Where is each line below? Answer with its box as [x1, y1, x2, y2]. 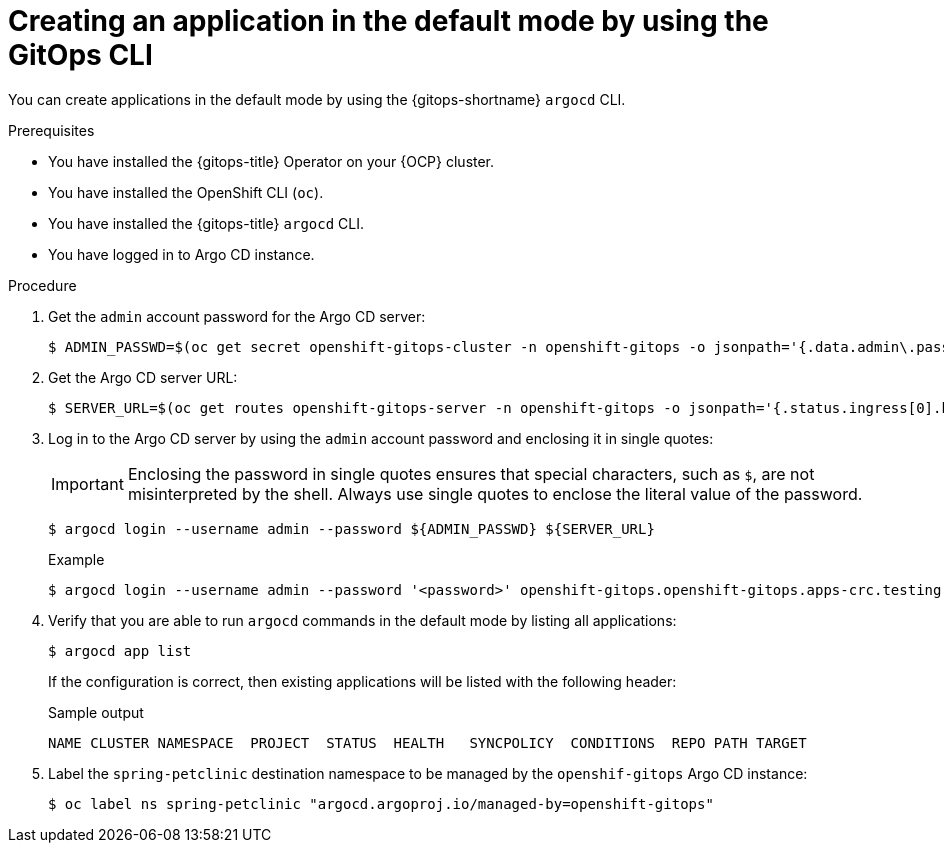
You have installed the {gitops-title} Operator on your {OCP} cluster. [48, 152, 495, 170]
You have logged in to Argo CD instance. [48, 245, 315, 263]
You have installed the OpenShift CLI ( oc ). [48, 183, 324, 201]
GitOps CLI [8, 38, 153, 72]
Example [48, 550, 105, 568]
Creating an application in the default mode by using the [8, 4, 769, 38]
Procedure [8, 276, 77, 294]
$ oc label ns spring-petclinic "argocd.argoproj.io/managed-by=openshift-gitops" [48, 795, 714, 812]
